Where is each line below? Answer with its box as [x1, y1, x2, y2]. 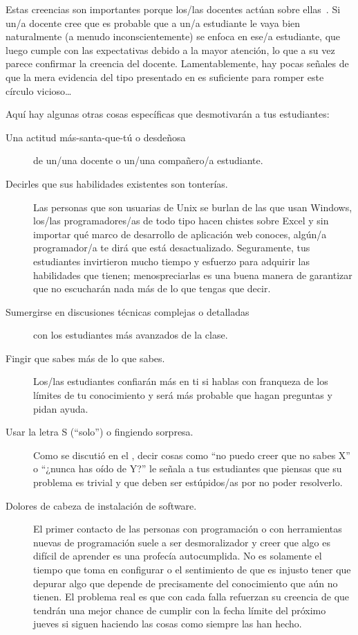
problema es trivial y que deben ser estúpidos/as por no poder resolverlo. [33, 475, 343, 490]
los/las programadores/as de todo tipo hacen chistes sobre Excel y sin [33, 213, 329, 228]
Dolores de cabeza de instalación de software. [6, 498, 197, 512]
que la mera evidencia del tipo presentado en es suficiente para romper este [6, 69, 324, 84]
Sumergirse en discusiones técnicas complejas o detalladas [6, 304, 249, 319]
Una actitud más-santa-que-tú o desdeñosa [6, 129, 186, 144]
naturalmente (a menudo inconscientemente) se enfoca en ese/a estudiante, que [6, 29, 341, 44]
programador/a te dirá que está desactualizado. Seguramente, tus [33, 240, 310, 255]
